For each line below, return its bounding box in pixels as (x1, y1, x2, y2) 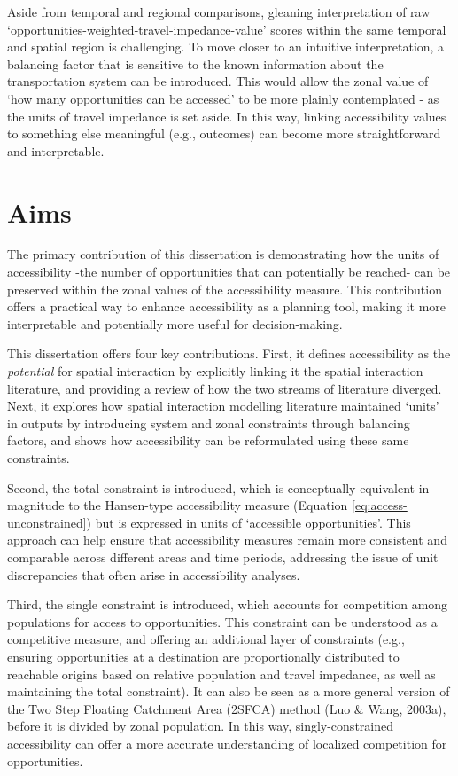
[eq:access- (352, 496, 408, 514)
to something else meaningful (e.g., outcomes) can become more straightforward (7, 124, 441, 143)
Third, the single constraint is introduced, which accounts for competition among (7, 595, 448, 614)
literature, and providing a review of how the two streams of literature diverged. (7, 379, 442, 397)
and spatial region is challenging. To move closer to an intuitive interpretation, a (7, 37, 445, 56)
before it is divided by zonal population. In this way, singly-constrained (7, 717, 394, 735)
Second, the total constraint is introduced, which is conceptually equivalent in (7, 478, 430, 497)
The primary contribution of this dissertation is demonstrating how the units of (7, 245, 439, 263)
